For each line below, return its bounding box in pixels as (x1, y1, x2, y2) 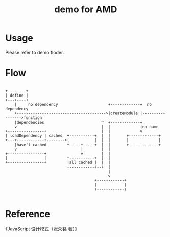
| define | (5, 93, 29, 98)
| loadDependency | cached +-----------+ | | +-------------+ (5, 133, 161, 138)
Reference (5, 208, 50, 220)
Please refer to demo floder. (5, 49, 64, 55)
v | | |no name (14, 124, 159, 129)
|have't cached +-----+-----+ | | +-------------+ (14, 142, 161, 147)
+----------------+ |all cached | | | (5, 160, 111, 165)
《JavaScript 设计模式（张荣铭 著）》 (5, 226, 80, 232)
